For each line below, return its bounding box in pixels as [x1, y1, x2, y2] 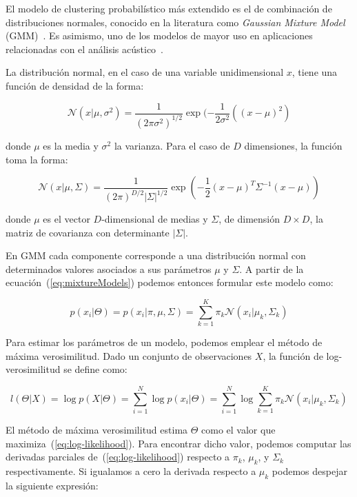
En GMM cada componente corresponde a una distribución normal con [6, 248, 306, 263]
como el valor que [201, 423, 276, 437]
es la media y [43, 138, 99, 152]
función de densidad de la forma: [6, 78, 144, 92]
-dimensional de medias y [101, 212, 208, 226]
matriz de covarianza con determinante [6, 225, 170, 239]
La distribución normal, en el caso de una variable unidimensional [6, 65, 284, 79]
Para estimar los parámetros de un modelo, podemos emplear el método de [6, 335, 323, 349]
